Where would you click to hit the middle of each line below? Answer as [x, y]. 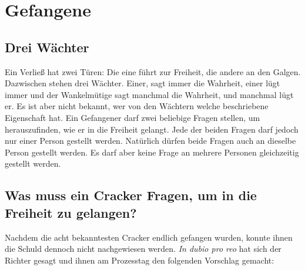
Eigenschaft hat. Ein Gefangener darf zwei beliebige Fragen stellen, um [133, 117]
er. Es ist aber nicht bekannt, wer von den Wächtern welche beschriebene [137, 106]
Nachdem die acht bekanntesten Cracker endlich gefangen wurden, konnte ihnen [149, 237]
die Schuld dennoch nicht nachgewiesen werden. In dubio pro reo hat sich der [143, 249]
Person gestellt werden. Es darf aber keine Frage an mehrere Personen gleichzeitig [152, 152]
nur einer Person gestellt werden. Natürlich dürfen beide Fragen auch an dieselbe [150, 141]
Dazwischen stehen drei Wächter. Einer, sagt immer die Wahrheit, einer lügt [143, 83]
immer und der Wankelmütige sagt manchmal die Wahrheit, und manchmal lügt [149, 94]
